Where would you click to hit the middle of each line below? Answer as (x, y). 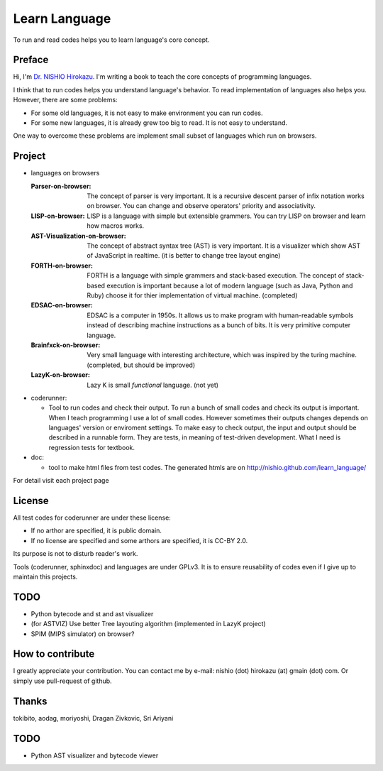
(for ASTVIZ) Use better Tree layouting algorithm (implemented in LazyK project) (148, 624)
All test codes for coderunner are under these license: (92, 518)
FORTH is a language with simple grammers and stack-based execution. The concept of (216, 275)
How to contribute (54, 654)
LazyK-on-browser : (60, 375)
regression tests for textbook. (91, 447)
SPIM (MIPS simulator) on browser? (83, 634)
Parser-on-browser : (61, 186)
